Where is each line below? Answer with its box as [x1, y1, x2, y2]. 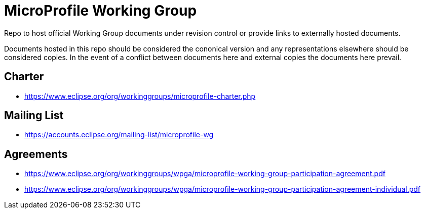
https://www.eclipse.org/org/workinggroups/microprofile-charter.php [24, 91, 256, 100]
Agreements [4, 147, 68, 161]
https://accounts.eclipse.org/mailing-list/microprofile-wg [24, 130, 214, 139]
